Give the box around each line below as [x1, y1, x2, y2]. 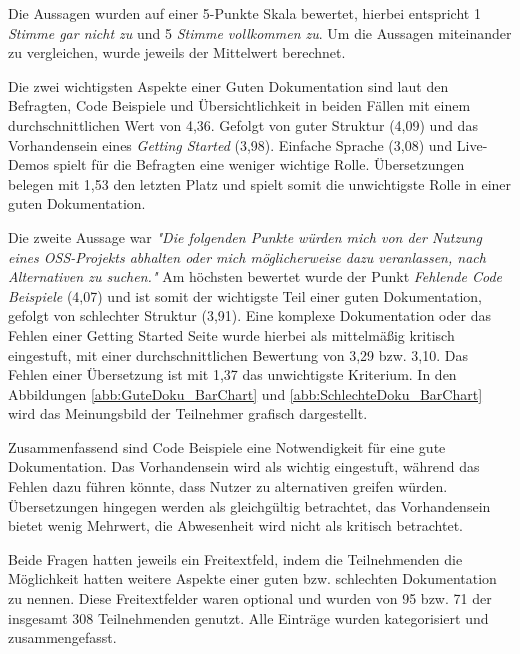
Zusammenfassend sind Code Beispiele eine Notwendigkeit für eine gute [8, 436, 446, 457]
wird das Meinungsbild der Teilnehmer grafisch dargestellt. [8, 403, 368, 424]
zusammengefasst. [8, 627, 117, 648]
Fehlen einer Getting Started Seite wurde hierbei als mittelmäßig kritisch [8, 324, 455, 345]
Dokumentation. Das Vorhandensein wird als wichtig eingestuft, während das [8, 456, 480, 477]
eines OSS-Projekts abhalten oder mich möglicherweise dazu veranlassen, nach [8, 246, 486, 267]
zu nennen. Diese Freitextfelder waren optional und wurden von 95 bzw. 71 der [8, 588, 492, 609]
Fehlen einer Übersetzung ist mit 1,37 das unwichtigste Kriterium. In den [8, 364, 457, 385]
